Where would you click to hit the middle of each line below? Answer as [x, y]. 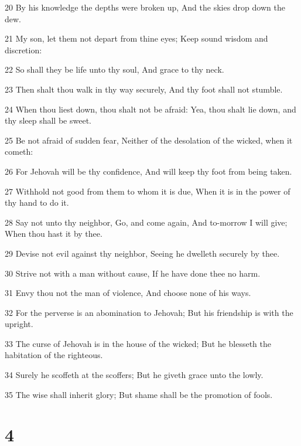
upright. [19, 324]
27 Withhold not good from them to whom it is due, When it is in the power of [148, 191]
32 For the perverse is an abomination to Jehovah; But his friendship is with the [149, 312]
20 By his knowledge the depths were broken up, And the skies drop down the [145, 7]
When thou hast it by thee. [54, 234]
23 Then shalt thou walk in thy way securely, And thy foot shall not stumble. [144, 89]
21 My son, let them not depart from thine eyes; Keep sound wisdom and [136, 38]
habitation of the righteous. [54, 355]
